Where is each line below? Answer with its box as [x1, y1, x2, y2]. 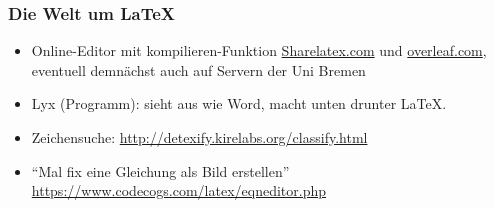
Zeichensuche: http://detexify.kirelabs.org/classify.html [31, 127, 368, 147]
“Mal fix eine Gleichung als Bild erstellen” [31, 160, 290, 181]
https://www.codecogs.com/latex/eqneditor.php [31, 180, 327, 201]
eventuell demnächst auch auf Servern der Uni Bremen [31, 59, 366, 80]
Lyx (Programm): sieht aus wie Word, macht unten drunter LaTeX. [31, 93, 447, 114]
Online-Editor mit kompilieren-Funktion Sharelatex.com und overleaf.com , [31, 40, 487, 61]
